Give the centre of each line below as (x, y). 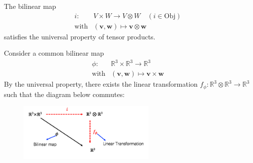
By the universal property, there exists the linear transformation (101, 84)
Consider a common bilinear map (54, 53)
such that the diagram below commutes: (64, 94)
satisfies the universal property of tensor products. (80, 36)
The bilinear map (30, 6)
